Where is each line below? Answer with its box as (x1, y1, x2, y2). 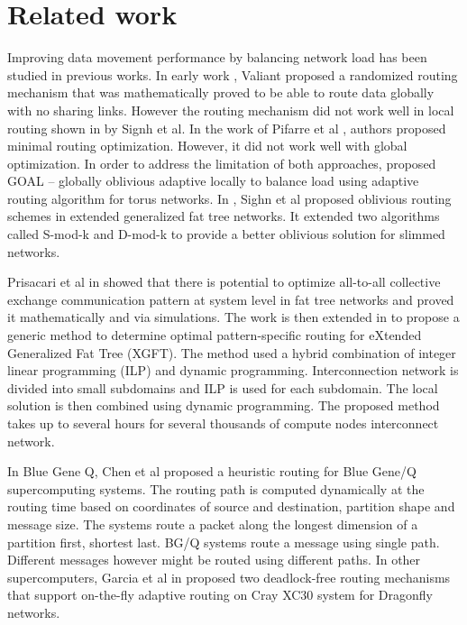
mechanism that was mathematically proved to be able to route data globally (7, 83, 435, 102)
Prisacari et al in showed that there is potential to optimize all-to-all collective (7, 272, 441, 291)
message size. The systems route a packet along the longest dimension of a (7, 514, 418, 533)
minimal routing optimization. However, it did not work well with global (7, 136, 407, 155)
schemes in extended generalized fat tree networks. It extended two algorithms (7, 207, 440, 225)
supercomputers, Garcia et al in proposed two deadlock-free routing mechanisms (7, 567, 451, 586)
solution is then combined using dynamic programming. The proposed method (7, 396, 440, 415)
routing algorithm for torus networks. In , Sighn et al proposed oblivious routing (7, 188, 452, 207)
